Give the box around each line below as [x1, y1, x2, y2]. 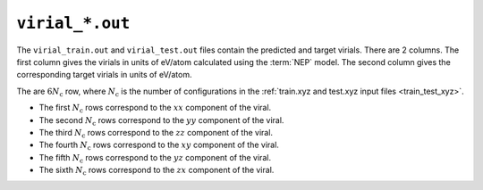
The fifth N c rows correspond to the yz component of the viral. [38, 152, 272, 165]
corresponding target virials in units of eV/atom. [16, 70, 192, 80]
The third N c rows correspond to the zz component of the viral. [38, 127, 273, 140]
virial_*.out [16, 13, 131, 33]
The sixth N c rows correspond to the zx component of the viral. [38, 165, 275, 178]
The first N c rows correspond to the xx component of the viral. [38, 103, 272, 115]
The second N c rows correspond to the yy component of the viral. [38, 114, 284, 128]
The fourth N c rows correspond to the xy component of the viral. [38, 139, 279, 153]
